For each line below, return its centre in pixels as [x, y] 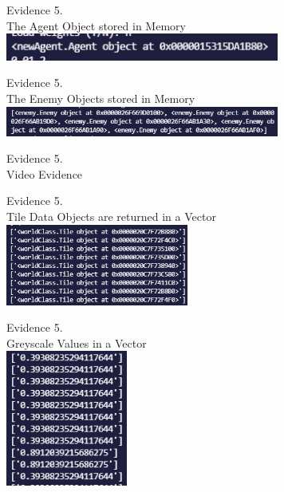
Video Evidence [45, 173]
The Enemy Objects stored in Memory [101, 98]
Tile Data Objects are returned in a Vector [111, 216]
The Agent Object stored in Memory [96, 25]
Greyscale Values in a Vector [77, 342]
